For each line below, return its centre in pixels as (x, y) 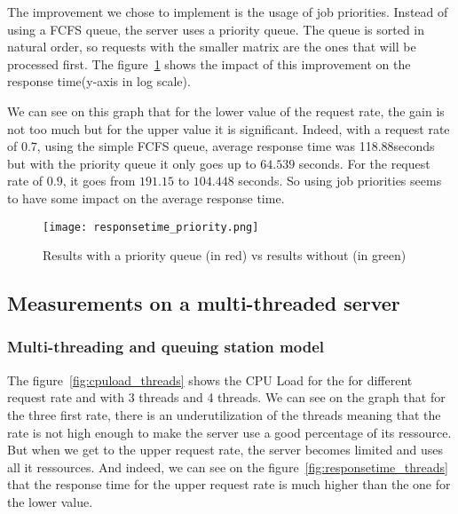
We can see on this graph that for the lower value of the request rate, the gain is (226, 111)
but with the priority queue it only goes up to (132, 163)
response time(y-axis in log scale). (99, 81)
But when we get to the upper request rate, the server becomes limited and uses (225, 450)
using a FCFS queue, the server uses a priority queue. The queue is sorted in (216, 29)
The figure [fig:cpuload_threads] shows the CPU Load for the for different (210, 380)
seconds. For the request (364, 163)
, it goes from (99, 181)
